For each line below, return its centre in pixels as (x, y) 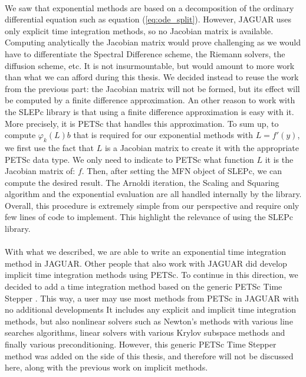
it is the (279, 159)
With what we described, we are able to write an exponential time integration (145, 252)
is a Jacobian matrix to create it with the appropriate (202, 147)
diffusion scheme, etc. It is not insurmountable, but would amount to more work (150, 65)
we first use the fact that (50, 147)
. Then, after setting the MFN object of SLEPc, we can (182, 171)
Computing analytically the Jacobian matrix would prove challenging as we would (153, 42)
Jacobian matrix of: (40, 171)
